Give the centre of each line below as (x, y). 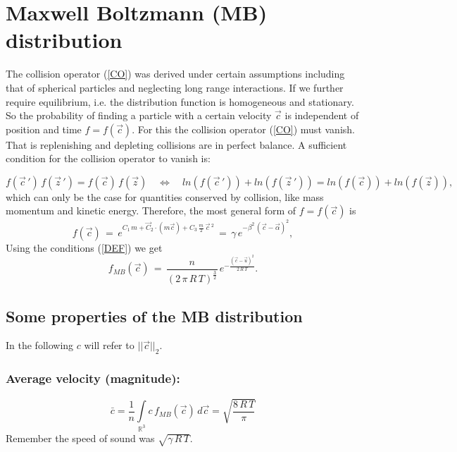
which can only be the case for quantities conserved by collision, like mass (165, 196)
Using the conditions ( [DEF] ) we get (84, 247)
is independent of (322, 115)
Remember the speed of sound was (80, 438)
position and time (44, 129)
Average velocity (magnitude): (93, 378)
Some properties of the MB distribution (154, 316)
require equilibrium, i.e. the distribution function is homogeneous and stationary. (180, 101)
